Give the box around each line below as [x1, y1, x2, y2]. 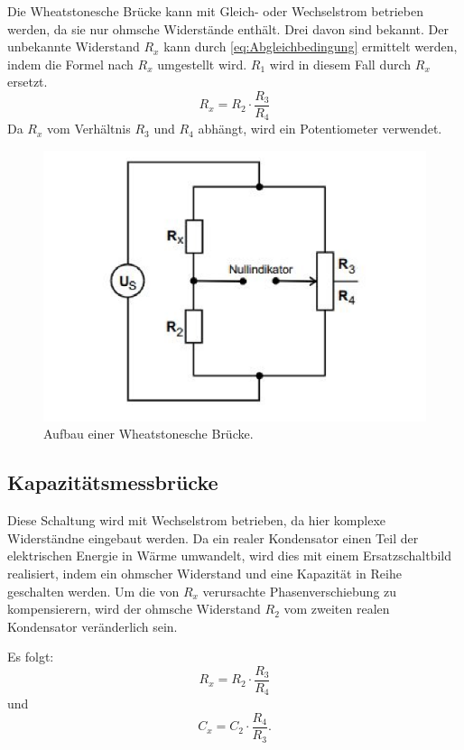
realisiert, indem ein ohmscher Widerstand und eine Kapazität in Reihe [7, 563, 402, 582]
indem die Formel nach [7, 54, 134, 73]
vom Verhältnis [47, 119, 131, 138]
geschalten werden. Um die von [7, 581, 180, 600]
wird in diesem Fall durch [269, 54, 412, 73]
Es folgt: [7, 647, 54, 666]
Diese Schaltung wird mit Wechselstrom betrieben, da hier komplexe [7, 511, 386, 530]
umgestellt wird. [157, 54, 247, 73]
